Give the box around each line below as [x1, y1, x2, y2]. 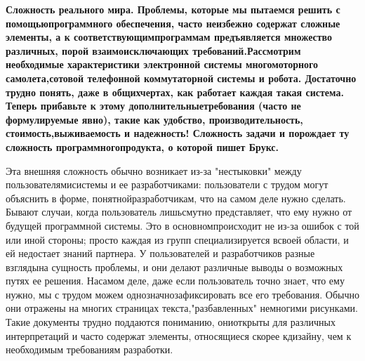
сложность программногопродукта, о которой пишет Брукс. [6, 139, 279, 154]
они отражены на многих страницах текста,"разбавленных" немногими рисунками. [6, 301, 358, 315]
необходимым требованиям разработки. [6, 342, 173, 357]
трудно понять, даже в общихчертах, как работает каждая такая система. [6, 84, 344, 99]
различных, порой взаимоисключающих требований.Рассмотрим [6, 43, 301, 58]
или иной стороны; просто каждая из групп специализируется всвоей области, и [6, 232, 349, 247]
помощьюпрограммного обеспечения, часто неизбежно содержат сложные [6, 15, 340, 30]
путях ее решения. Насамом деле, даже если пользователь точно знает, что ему [6, 273, 345, 288]
